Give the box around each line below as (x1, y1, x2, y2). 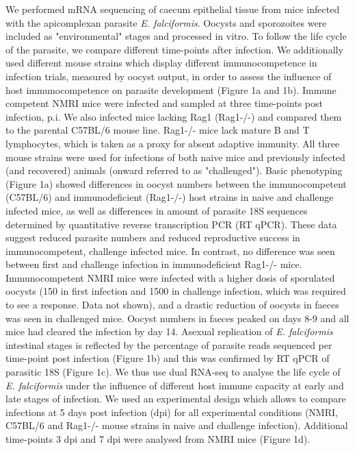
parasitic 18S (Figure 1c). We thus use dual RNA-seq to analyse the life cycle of (5, 365, 341, 379)
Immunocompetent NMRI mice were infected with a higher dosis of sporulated (5, 270, 335, 284)
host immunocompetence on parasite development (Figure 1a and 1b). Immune (5, 82, 337, 97)
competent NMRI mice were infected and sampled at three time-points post (5, 96, 324, 110)
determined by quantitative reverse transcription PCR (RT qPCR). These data (5, 217, 337, 231)
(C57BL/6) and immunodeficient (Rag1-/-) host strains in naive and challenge (5, 190, 334, 204)
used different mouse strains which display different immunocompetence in (5, 56, 317, 70)
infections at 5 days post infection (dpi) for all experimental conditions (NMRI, (5, 404, 338, 419)
